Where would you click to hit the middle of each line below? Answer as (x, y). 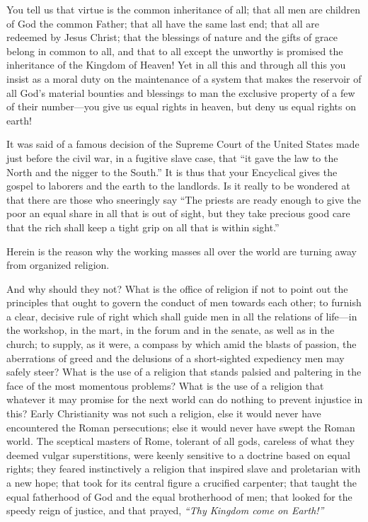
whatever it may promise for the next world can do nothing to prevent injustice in (185, 399)
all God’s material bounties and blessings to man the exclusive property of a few (181, 92)
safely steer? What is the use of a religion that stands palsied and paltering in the (184, 372)
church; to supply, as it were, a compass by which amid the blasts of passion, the (182, 344)
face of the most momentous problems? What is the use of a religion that (165, 385)
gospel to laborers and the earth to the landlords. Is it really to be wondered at (178, 186)
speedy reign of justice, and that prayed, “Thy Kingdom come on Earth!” (165, 510)
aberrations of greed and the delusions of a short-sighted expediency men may (176, 358)
